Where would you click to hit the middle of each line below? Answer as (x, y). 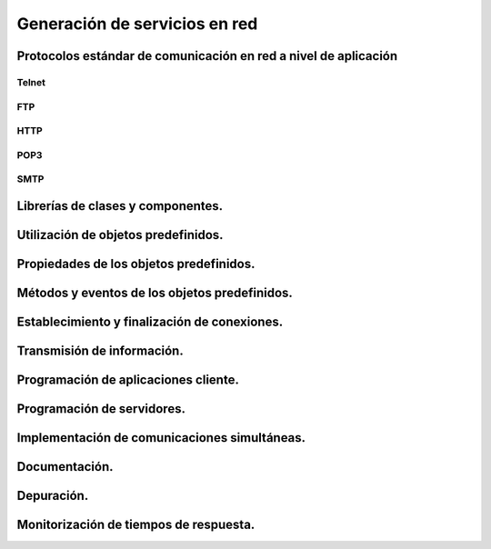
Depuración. (53, 495)
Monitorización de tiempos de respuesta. (136, 524)
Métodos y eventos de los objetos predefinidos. (155, 292)
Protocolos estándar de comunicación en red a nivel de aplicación (207, 56)
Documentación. (65, 467)
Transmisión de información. (100, 350)
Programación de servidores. (101, 409)
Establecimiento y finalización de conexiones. (150, 321)
